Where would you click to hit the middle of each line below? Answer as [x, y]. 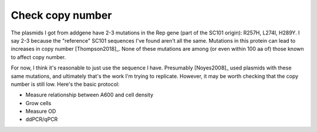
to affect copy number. [38, 57]
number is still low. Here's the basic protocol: [65, 84]
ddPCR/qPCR [42, 119]
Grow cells [38, 103]
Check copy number [61, 15]
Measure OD [41, 112]
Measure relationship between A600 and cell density [90, 95]
